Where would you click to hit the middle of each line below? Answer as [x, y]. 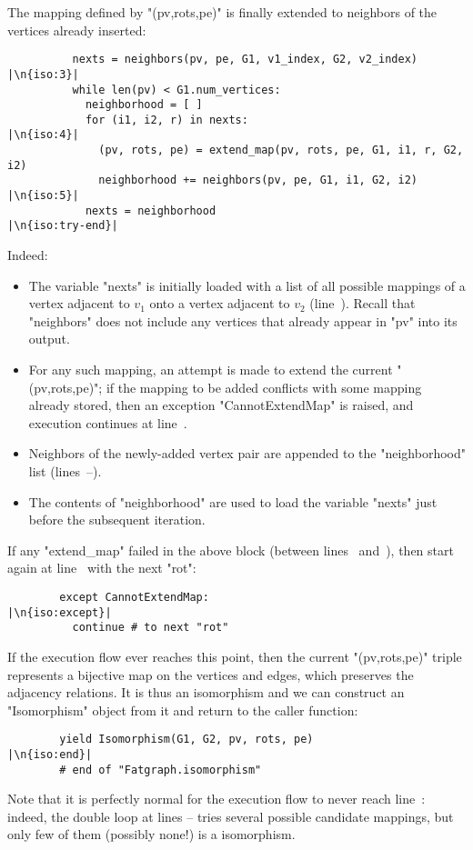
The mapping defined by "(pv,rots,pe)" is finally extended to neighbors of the [222, 12]
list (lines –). [65, 471]
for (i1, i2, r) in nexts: [166, 120]
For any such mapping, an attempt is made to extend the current [211, 370]
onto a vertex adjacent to [220, 303]
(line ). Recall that [362, 303]
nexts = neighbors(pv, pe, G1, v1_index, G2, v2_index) [245, 60]
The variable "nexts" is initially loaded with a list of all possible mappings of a [247, 285]
